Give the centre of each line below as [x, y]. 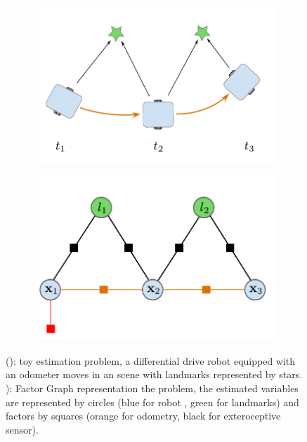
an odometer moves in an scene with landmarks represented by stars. [154, 374]
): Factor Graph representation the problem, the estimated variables [152, 388]
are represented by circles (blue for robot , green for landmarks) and [152, 402]
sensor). [22, 429]
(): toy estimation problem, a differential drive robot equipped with [151, 360]
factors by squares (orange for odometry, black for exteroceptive [143, 416]
